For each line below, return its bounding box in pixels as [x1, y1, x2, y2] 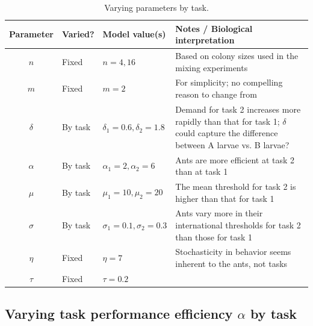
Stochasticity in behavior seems [175, 245, 291, 258]
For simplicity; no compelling [175, 76, 283, 89]
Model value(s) [102, 28, 166, 40]
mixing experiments [175, 61, 248, 74]
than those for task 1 [175, 230, 253, 243]
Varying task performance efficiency [5, 304, 233, 323]
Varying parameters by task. [104, 1, 209, 13]
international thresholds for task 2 [175, 219, 301, 231]
